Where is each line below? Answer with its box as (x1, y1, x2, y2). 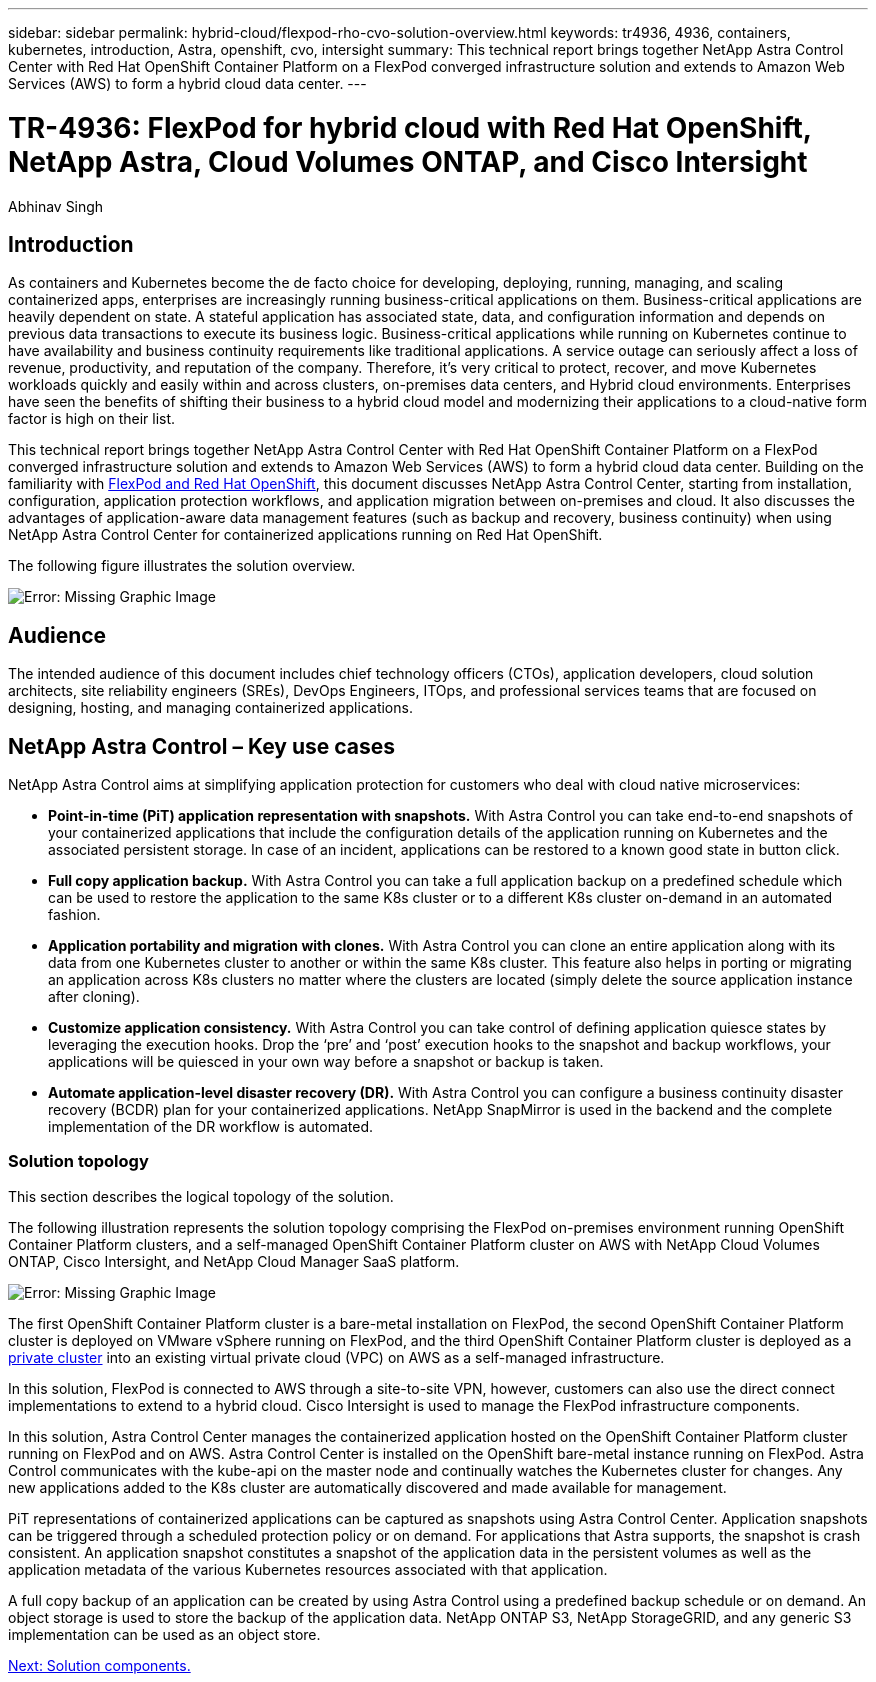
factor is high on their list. (8, 410, 176, 428)
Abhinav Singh (8, 197, 104, 215)
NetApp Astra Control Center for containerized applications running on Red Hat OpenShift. (8, 526, 603, 544)
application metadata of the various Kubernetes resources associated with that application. (8, 1560, 608, 1578)
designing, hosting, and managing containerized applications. (8, 699, 413, 717)
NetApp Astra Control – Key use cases (8, 733, 396, 759)
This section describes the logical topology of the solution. (8, 1187, 394, 1205)
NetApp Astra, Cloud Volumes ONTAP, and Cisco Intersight (8, 144, 808, 179)
